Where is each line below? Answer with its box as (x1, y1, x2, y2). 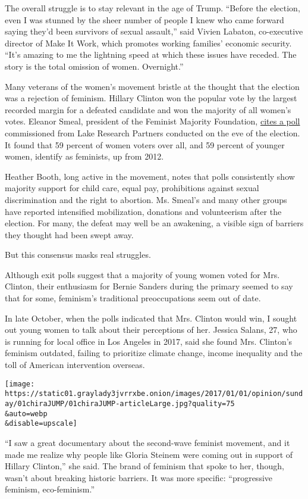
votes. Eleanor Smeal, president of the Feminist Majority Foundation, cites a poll (5, 115, 300, 127)
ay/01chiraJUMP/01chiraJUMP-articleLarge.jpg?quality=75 (5, 399, 235, 408)
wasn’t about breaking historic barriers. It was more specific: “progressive (5, 471, 273, 484)
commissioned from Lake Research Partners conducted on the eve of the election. (5, 126, 300, 139)
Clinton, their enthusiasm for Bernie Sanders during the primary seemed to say (5, 280, 293, 292)
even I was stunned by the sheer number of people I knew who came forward (5, 13, 284, 26)
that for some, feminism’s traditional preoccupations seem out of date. (5, 292, 261, 304)
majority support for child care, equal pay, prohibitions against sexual (5, 182, 259, 194)
